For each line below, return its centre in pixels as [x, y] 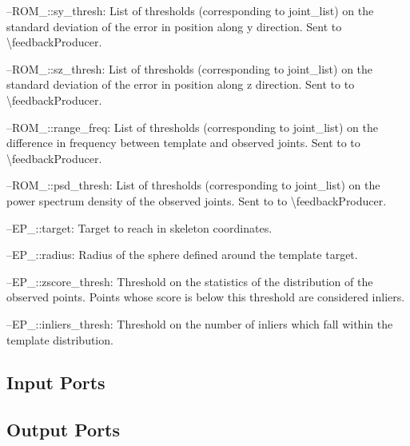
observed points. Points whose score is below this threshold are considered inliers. [206, 297]
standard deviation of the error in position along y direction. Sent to [174, 26]
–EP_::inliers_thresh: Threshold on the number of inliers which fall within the [200, 323]
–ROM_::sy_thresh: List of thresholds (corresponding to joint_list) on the [190, 10]
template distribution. [60, 339]
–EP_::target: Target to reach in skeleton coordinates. [139, 227]
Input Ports [56, 382]
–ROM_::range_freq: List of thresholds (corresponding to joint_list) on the [192, 127]
